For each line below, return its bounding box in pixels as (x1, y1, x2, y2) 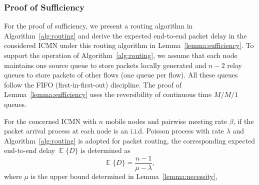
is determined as (80, 145, 130, 155)
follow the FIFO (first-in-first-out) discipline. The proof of (4, 79, 182, 89)
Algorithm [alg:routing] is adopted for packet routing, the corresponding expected (4, 135, 255, 145)
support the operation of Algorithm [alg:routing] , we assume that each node (4, 50, 237, 60)
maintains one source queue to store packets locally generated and (4, 59, 206, 70)
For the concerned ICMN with (4, 115, 96, 126)
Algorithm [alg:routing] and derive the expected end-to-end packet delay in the (4, 30, 247, 40)
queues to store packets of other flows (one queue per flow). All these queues (4, 69, 238, 80)
